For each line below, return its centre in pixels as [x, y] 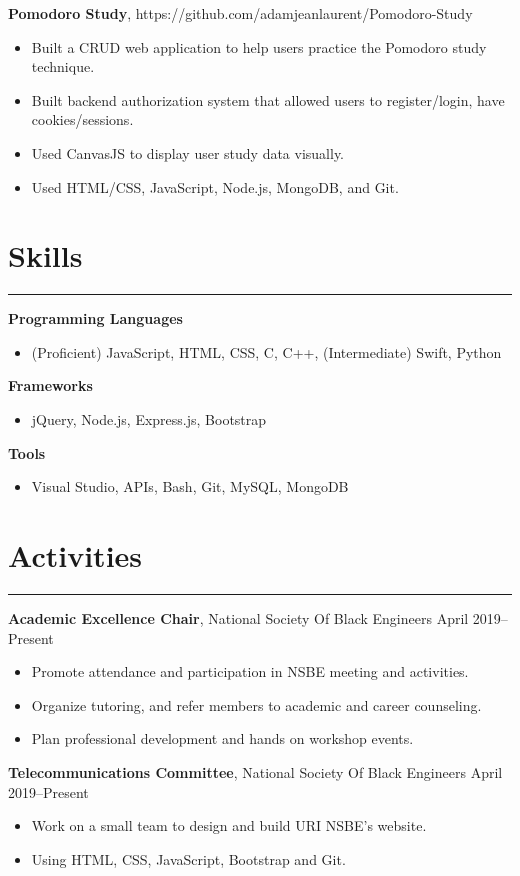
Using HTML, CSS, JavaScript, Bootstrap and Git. [188, 858]
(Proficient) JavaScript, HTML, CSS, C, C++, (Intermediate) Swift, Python [266, 351]
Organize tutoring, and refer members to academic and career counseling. [256, 704]
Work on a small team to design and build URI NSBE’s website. [229, 825]
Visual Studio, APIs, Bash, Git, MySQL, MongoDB [190, 486]
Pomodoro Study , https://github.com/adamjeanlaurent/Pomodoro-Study [240, 13]
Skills [45, 255]
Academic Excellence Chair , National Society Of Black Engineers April [238, 617]
